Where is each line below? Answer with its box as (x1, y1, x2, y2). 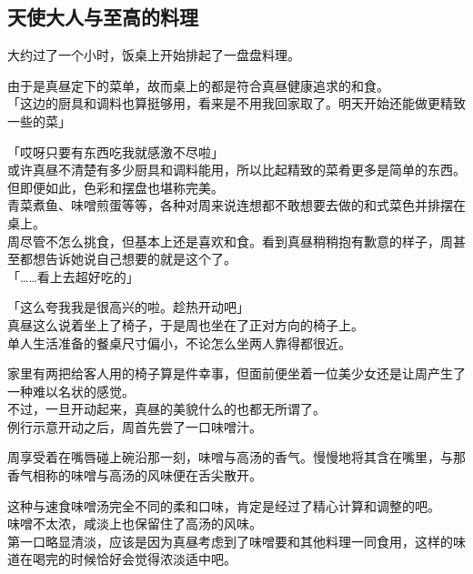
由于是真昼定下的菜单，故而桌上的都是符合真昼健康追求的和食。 (7, 76, 389, 95)
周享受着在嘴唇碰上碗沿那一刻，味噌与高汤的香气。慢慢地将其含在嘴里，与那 (7, 448, 466, 467)
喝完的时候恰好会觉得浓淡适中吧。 (32, 549, 236, 569)
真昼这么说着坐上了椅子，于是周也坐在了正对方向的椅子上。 (7, 315, 364, 334)
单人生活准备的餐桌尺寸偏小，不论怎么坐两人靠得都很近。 (7, 333, 351, 352)
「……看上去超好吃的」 (7, 267, 139, 286)
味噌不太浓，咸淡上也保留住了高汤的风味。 (7, 514, 262, 533)
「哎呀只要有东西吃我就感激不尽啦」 (7, 142, 224, 161)
